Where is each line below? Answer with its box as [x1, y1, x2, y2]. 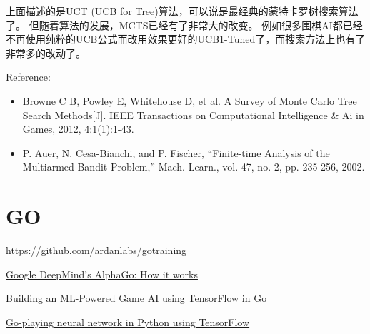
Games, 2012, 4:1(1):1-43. [22, 121, 134, 136]
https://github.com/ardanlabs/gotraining [6, 243, 187, 258]
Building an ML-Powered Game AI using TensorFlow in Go [6, 290, 267, 305]
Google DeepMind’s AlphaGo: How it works [6, 266, 198, 281]
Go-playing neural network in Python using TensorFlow [6, 314, 250, 329]
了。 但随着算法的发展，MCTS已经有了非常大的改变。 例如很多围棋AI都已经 [6, 17, 363, 32]
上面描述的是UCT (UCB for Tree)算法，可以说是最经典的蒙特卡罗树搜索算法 [6, 4, 359, 18]
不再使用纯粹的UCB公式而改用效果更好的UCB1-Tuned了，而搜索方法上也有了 [6, 31, 366, 46]
